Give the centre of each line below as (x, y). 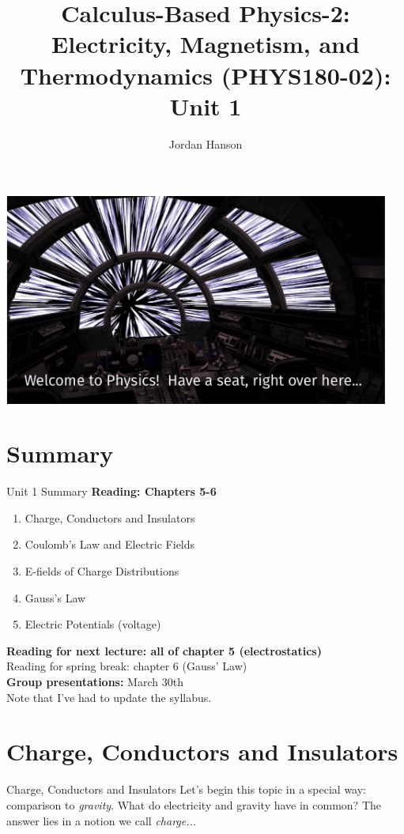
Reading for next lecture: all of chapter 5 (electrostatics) (164, 650)
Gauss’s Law (55, 597)
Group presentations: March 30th (95, 682)
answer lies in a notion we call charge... (102, 820)
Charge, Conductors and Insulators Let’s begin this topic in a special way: (187, 789)
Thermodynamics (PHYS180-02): (206, 75)
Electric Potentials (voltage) (93, 624)
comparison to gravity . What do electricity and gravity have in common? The (194, 804)
